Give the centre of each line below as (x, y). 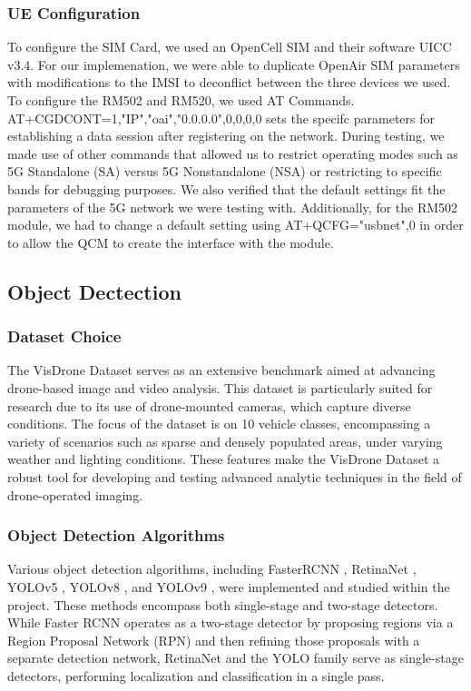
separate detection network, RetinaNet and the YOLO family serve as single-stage (235, 658)
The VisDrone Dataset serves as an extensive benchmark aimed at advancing (221, 370)
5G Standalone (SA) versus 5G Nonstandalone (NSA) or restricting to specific (225, 171)
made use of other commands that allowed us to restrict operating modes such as (233, 153)
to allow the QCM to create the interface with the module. (171, 242)
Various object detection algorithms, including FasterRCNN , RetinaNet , (212, 569)
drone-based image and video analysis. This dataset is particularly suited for (220, 387)
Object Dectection (94, 291)
